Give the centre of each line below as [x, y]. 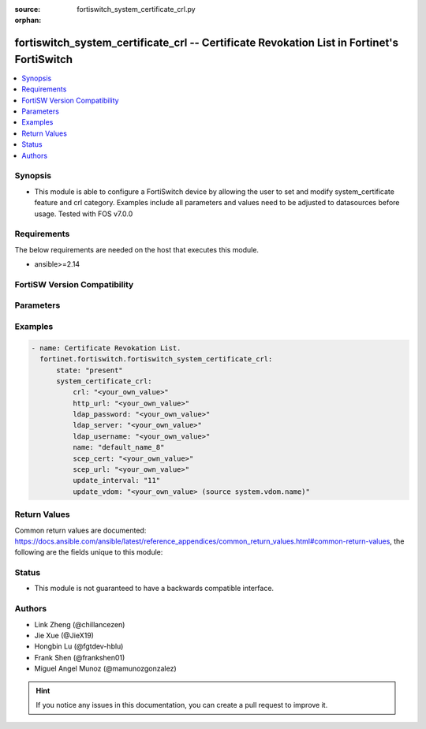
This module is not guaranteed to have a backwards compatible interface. [154, 589]
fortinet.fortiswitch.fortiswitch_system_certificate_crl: [156, 359]
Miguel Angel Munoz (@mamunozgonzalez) [105, 669]
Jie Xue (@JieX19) [64, 636]
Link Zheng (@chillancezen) [80, 624]
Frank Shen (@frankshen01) [80, 657]
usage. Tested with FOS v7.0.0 [84, 214]
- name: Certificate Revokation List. [106, 348]
